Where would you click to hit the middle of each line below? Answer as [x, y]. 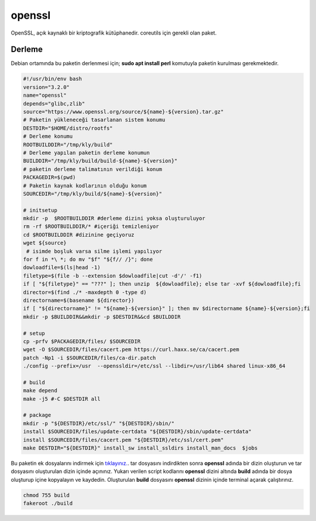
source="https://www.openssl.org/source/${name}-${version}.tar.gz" [123, 112]
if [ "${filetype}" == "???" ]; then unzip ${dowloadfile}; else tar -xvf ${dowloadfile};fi [162, 284]
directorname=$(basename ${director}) [79, 300]
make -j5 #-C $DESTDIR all [62, 399]
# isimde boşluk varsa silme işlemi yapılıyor [94, 251]
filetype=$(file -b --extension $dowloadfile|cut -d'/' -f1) [113, 276]
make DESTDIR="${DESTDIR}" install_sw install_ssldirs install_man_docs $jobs [140, 448]
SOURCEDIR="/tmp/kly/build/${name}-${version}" [92, 194]
